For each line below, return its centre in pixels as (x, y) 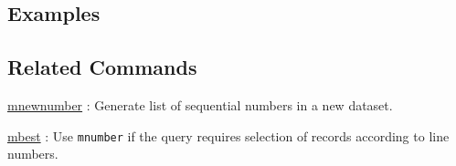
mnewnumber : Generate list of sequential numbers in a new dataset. (200, 104)
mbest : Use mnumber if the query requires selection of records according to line (228, 135)
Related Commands (102, 67)
